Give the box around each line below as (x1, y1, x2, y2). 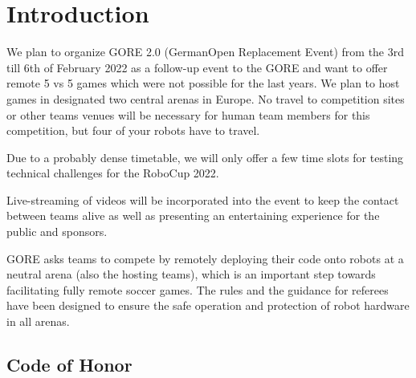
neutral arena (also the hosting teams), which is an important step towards (6, 266, 376, 282)
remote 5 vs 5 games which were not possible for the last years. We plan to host (6, 75, 400, 91)
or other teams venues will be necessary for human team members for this (6, 106, 370, 123)
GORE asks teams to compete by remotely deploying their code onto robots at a (6, 250, 404, 266)
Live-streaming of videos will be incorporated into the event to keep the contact (6, 191, 399, 208)
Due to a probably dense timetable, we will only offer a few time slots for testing (6, 148, 404, 165)
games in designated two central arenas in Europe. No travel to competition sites (6, 90, 405, 107)
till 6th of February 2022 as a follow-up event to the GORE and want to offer (6, 59, 388, 75)
